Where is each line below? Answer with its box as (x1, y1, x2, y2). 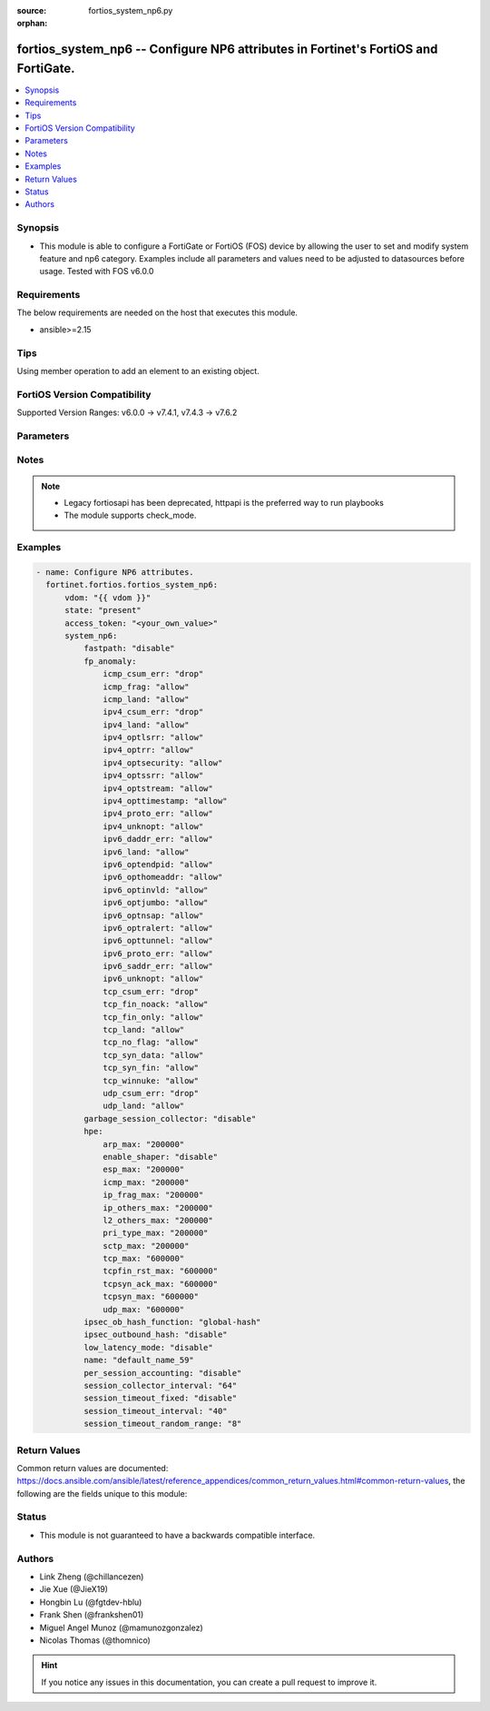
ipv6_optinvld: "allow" (103, 885, 209, 895)
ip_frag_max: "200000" (103, 1190, 204, 1201)
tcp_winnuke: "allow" (103, 1075, 200, 1085)
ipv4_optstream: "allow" (103, 783, 213, 794)
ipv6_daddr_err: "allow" (103, 834, 213, 845)
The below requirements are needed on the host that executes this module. (16, 307, 299, 318)
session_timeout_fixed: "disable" (83, 1393, 238, 1403)
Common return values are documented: (16, 1462, 169, 1473)
